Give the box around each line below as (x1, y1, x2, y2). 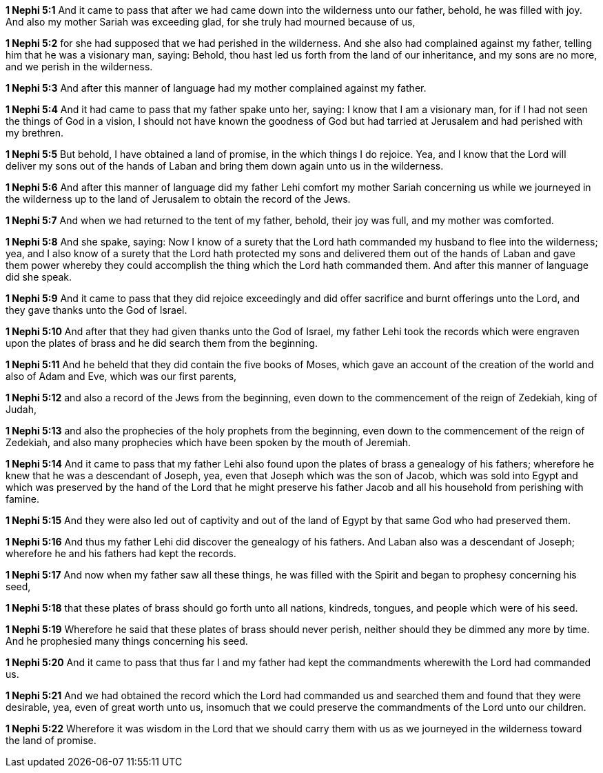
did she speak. (6, 271, 72, 283)
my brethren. (6, 127, 63, 139)
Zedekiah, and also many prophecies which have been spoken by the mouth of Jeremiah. (6, 436, 411, 448)
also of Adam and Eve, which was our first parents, (6, 370, 237, 382)
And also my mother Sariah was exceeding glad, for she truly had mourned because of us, (6, 16, 416, 28)
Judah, (6, 403, 37, 415)
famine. (6, 493, 39, 505)
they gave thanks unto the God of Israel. (6, 304, 187, 316)
